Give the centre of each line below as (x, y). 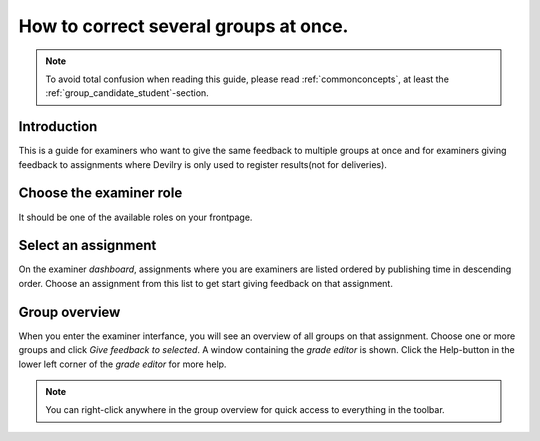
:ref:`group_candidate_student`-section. (127, 93)
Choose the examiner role (100, 193)
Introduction (58, 126)
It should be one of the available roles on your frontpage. (135, 217)
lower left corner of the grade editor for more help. (122, 364)
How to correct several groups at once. (183, 26)
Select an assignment (87, 245)
